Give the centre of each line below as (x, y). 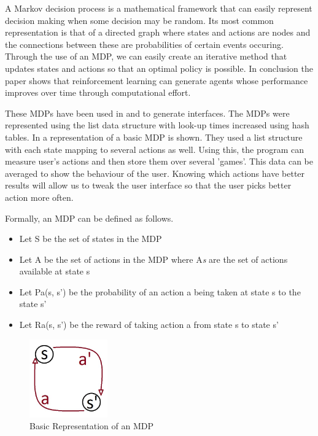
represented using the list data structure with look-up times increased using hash (157, 125)
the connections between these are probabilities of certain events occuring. (144, 44)
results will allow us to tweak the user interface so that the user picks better (148, 185)
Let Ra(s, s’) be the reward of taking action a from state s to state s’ (149, 325)
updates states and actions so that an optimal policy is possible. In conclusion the (159, 68)
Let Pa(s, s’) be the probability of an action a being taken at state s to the (160, 291)
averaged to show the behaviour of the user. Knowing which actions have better (155, 173)
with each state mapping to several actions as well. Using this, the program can (155, 149)
